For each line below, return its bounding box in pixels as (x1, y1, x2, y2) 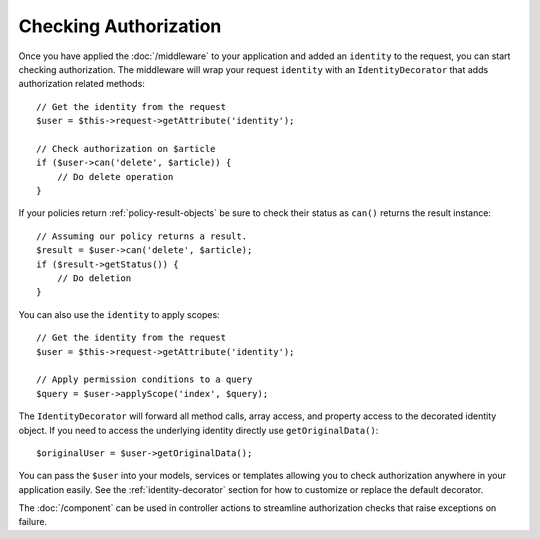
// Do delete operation (56, 171, 174, 182)
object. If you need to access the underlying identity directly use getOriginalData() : (18, 424, 379, 436)
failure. (18, 516, 48, 528)
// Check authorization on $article (36, 143, 216, 154)
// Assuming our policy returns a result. (36, 230, 248, 242)
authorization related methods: (18, 78, 145, 90)
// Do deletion (56, 273, 132, 284)
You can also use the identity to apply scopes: (18, 308, 220, 320)
